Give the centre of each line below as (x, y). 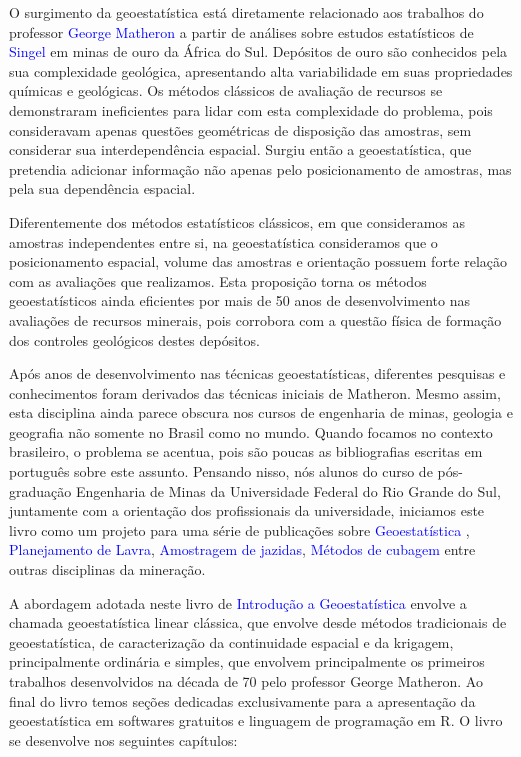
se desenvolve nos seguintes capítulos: (123, 739)
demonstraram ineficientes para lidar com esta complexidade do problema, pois (251, 109)
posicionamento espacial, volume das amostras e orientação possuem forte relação (258, 261)
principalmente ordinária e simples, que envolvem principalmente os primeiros (247, 661)
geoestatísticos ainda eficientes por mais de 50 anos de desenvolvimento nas (240, 300)
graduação (40, 490)
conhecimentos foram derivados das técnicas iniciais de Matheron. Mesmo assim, (255, 392)
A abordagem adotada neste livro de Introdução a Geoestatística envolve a (238, 602)
